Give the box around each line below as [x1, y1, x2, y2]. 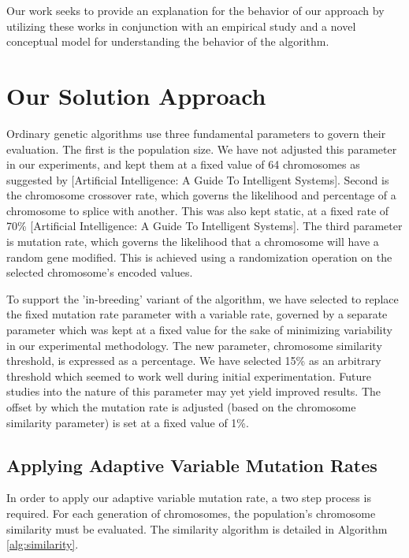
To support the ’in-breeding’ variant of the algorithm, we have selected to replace [6, 290, 399, 307]
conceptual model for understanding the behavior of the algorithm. [6, 33, 329, 50]
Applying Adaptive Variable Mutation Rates [6, 452, 377, 477]
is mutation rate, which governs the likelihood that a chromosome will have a [6, 233, 379, 250]
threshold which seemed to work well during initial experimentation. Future [6, 367, 371, 384]
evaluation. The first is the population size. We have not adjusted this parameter [6, 140, 397, 157]
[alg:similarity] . [6, 536, 79, 552]
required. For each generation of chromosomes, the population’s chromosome [6, 504, 376, 521]
